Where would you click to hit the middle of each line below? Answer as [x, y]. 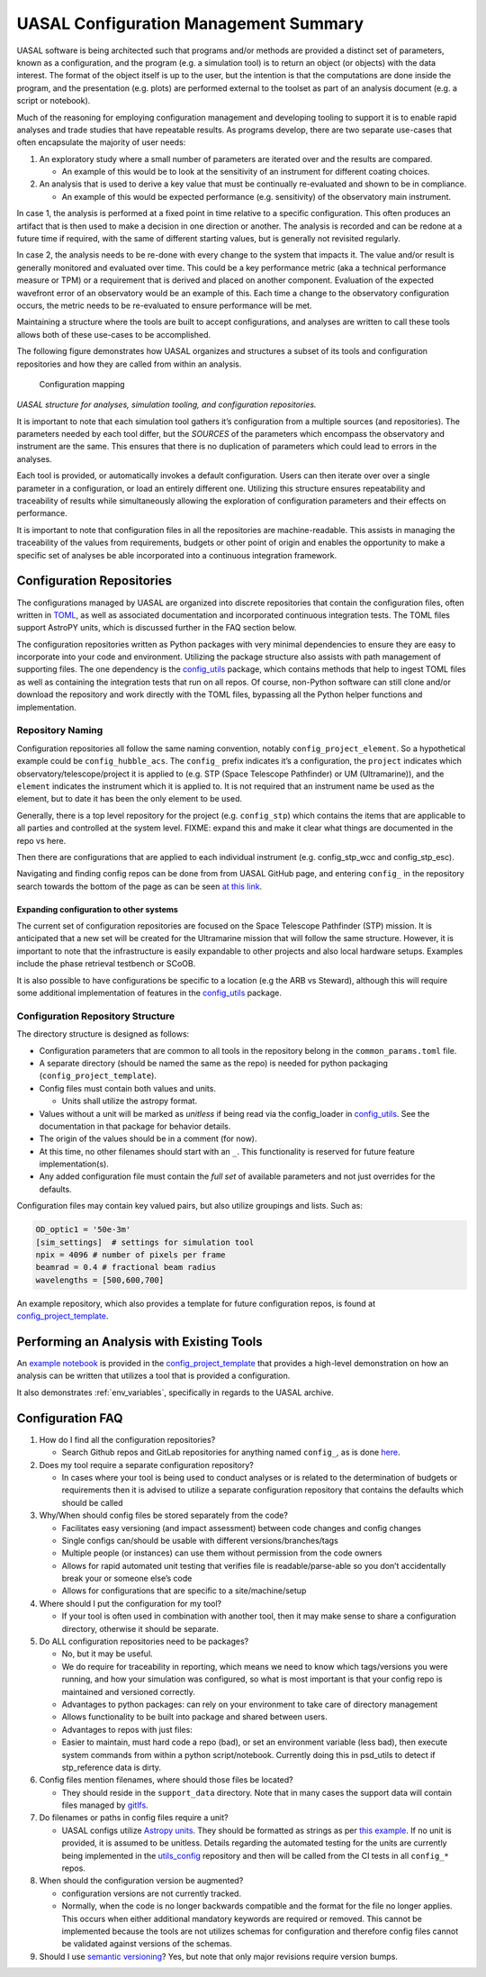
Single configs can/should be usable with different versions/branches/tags [200, 1540]
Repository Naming [60, 730]
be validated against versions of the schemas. [147, 1944]
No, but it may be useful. [107, 1654]
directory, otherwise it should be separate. [140, 1628]
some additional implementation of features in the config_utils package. [149, 993]
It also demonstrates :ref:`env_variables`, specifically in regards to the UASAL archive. [175, 1392]
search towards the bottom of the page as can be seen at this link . [139, 886]
